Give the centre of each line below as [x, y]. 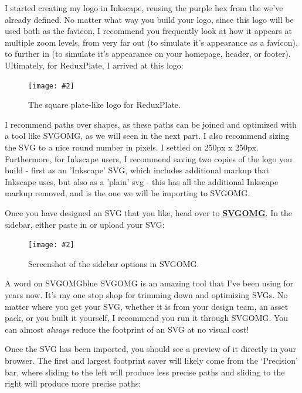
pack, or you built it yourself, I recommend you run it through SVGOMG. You [147, 318]
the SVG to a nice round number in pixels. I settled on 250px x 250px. [132, 147]
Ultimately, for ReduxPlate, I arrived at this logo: [94, 65]
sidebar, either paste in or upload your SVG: [85, 224]
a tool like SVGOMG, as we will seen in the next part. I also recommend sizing [147, 136]
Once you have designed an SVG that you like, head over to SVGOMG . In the [149, 212]
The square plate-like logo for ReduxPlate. [104, 105]
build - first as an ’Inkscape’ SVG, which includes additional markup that [137, 170]
